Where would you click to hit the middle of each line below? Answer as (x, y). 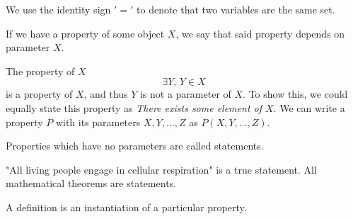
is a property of (39, 94)
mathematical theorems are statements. (91, 183)
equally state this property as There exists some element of (134, 107)
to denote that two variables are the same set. (236, 9)
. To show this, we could (295, 94)
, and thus (106, 94)
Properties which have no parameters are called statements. (135, 146)
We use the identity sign (58, 9)
